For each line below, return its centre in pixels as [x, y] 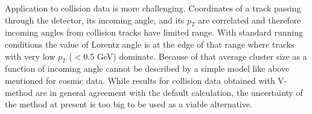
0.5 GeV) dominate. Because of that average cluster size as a [195, 56]
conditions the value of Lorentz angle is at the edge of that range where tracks [150, 44]
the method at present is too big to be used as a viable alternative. [129, 104]
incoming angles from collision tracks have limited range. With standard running [154, 32]
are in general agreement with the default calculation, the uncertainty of [169, 92]
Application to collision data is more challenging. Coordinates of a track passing [153, 8]
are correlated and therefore [250, 20]
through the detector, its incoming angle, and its [95, 20]
